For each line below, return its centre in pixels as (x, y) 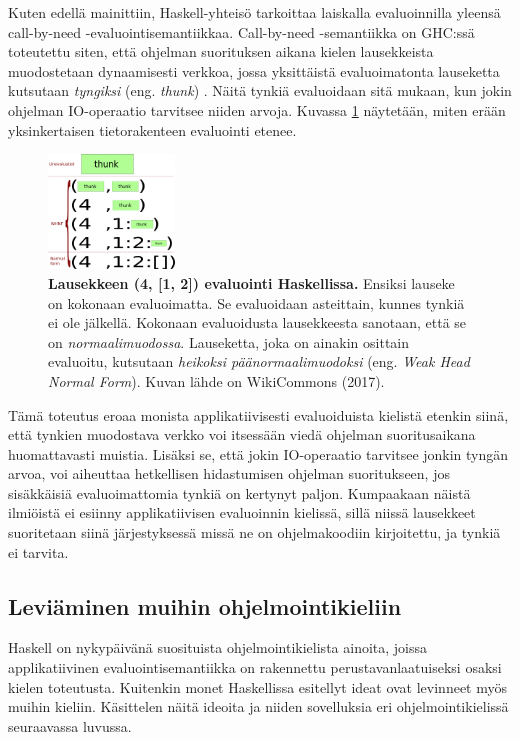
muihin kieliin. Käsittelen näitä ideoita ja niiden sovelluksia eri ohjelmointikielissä (258, 706)
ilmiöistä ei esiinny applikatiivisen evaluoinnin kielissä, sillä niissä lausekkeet (242, 512)
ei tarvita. (38, 551)
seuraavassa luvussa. (70, 725)
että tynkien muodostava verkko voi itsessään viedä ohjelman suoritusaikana (242, 434)
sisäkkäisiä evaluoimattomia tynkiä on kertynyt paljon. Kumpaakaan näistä (239, 492)
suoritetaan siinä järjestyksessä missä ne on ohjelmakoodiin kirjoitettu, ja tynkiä (254, 532)
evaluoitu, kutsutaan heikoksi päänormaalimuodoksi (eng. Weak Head (259, 361)
